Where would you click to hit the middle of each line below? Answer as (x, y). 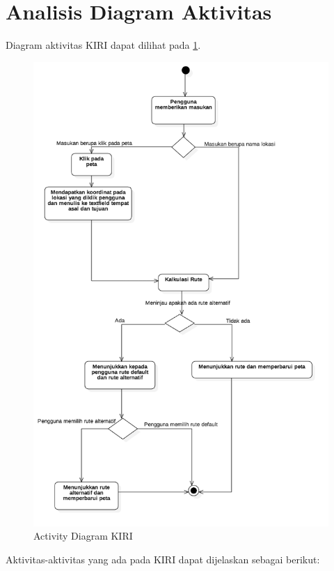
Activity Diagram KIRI (83, 536)
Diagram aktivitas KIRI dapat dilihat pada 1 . (103, 45)
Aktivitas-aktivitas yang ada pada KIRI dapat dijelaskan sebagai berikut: (163, 559)
